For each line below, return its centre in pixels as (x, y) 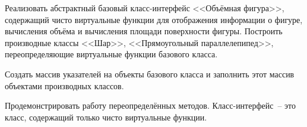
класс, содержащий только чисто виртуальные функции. (106, 117)
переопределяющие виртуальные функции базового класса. (111, 54)
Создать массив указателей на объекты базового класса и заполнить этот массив (150, 74)
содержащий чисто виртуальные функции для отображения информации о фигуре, (154, 19)
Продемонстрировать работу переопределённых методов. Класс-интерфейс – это (151, 105)
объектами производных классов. (64, 85)
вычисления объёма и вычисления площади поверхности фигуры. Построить (144, 31)
